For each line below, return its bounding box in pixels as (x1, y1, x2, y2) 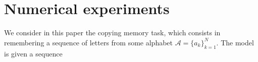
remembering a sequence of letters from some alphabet (4, 37, 173, 47)
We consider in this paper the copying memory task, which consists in (4, 27, 221, 38)
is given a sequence (4, 48, 63, 58)
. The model (216, 37, 254, 47)
